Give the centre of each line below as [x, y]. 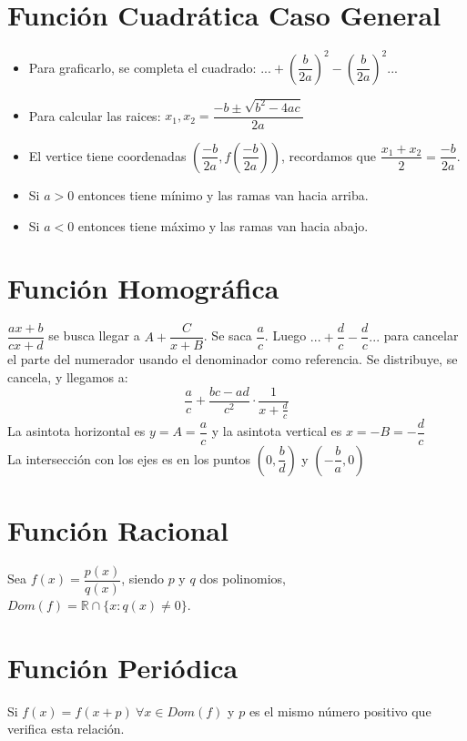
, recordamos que [328, 155]
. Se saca [228, 335]
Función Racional [118, 530]
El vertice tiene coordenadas [107, 155]
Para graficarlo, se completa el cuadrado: [142, 67]
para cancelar [421, 335]
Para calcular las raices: [95, 115]
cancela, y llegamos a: [68, 376]
